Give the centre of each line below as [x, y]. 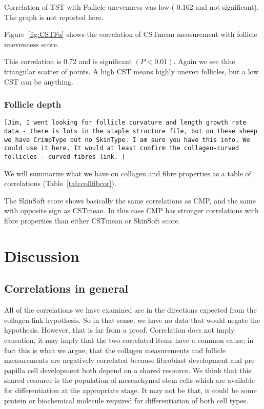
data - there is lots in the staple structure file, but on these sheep [131, 131]
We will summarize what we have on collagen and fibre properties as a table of [128, 173]
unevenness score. [32, 44]
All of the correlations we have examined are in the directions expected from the [130, 310]
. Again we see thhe [204, 61]
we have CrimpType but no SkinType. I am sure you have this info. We [127, 140]
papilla [15, 370]
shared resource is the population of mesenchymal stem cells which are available [130, 380]
